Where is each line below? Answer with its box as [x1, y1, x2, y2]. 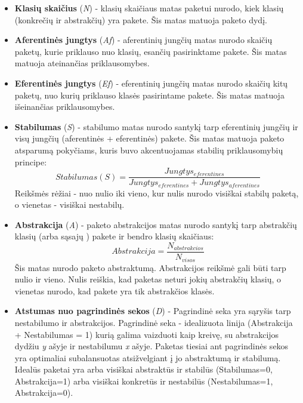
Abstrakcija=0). [14, 386, 73, 399]
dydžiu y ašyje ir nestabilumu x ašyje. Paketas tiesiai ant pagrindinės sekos [14, 340, 289, 352]
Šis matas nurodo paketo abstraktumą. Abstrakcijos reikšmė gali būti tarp [14, 261, 286, 273]
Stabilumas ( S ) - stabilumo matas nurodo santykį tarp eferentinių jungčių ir [14, 120, 298, 133]
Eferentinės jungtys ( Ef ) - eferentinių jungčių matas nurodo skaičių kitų [14, 76, 288, 89]
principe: [14, 155, 47, 168]
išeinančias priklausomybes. [14, 100, 115, 113]
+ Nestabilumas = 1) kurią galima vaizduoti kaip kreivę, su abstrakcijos [14, 328, 279, 340]
